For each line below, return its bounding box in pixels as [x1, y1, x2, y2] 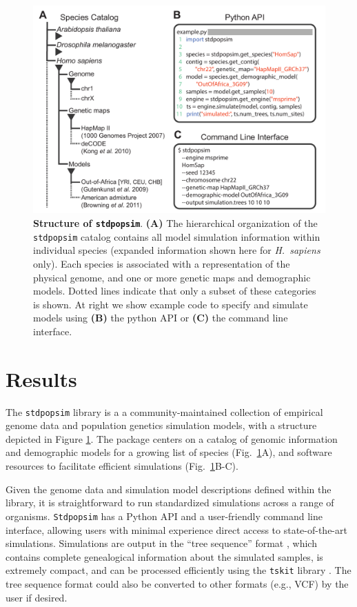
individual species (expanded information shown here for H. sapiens [33, 243, 320, 257]
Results [6, 364, 77, 392]
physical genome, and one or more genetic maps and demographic [33, 270, 311, 284]
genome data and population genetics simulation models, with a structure [6, 418, 317, 432]
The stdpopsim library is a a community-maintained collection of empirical [6, 404, 323, 419]
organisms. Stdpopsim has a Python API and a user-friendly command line [6, 508, 323, 523]
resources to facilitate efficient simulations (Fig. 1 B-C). [6, 459, 238, 473]
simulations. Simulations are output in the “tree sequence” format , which [6, 536, 317, 550]
